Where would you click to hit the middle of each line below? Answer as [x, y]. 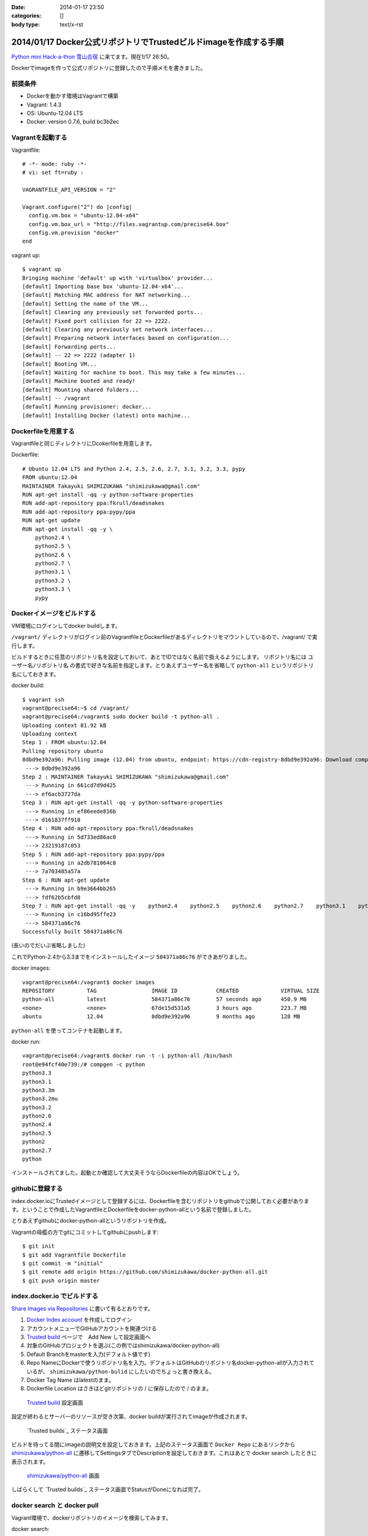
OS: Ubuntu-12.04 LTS [55, 113]
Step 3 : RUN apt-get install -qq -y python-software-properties [123, 803]
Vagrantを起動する [39, 138]
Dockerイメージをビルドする [54, 613]
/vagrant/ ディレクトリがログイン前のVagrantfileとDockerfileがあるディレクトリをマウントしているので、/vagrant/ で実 [164, 637]
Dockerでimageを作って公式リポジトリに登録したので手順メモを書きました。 [109, 68]
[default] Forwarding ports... [69, 347]
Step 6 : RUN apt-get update [66, 880]
